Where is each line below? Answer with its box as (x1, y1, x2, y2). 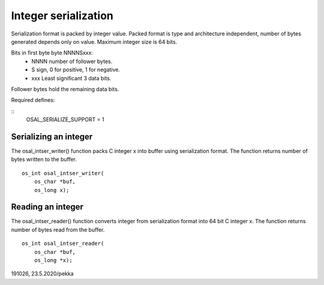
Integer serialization (11, 9, 114, 22)
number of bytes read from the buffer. (11, 226, 105, 233)
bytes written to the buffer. (11, 156, 77, 163)
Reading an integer (11, 202, 84, 212)
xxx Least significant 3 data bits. (31, 74, 112, 82)
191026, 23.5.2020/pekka (11, 270, 74, 277)
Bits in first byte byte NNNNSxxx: (11, 49, 93, 56)
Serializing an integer (11, 131, 93, 142)
